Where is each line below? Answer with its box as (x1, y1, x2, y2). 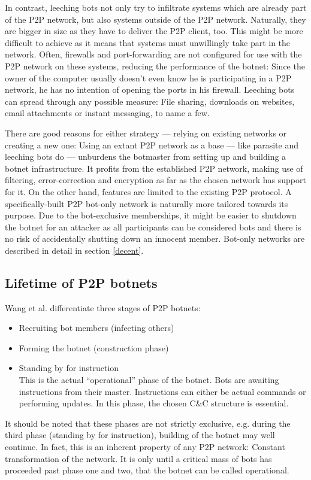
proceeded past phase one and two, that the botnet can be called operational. (5, 464, 289, 476)
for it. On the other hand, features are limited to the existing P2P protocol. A (5, 185, 292, 198)
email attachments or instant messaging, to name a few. (5, 107, 210, 119)
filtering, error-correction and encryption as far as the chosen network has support (5, 174, 306, 186)
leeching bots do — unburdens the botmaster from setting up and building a (5, 150, 286, 163)
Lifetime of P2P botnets (5, 273, 158, 291)
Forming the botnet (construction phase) (19, 341, 169, 354)
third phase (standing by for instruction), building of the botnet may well (5, 429, 275, 441)
